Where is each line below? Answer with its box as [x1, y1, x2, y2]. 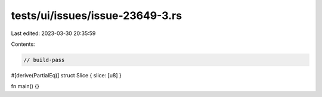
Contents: [11, 40, 35, 48]
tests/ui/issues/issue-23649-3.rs [11, 9, 182, 22]
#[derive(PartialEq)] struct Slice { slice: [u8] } [11, 71, 122, 79]
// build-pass [23, 57, 65, 63]
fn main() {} [11, 83, 40, 90]
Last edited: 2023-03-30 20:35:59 [11, 30, 96, 37]
